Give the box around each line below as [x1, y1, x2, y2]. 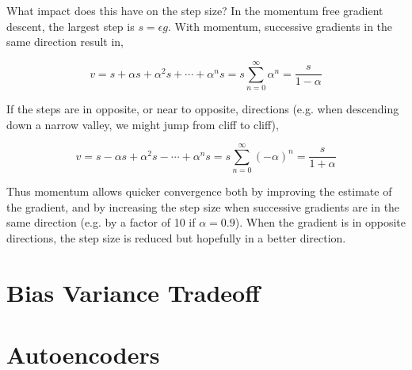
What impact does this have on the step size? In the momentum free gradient [6, 2, 383, 18]
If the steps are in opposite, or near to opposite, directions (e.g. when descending [6, 100, 399, 116]
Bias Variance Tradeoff [6, 276, 260, 308]
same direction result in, [6, 33, 124, 50]
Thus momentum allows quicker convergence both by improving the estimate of [6, 183, 392, 200]
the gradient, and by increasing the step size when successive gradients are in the [6, 198, 400, 215]
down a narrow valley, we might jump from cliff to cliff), [6, 116, 279, 132]
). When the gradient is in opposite [235, 214, 406, 231]
